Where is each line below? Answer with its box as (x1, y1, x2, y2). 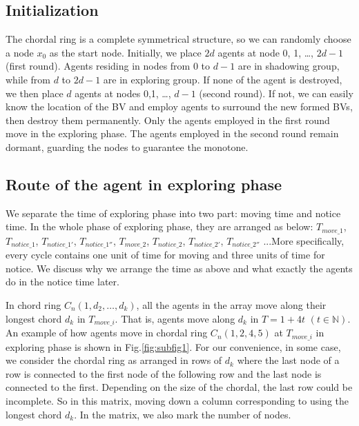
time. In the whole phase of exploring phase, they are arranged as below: (6, 219, 313, 234)
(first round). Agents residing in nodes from (6, 59, 191, 73)
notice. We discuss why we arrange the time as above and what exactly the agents (6, 261, 353, 275)
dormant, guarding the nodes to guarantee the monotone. (6, 139, 249, 154)
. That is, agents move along (115, 311, 235, 325)
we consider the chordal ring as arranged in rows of (6, 353, 222, 367)
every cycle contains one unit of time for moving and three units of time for (6, 247, 325, 262)
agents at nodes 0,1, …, (75, 85, 171, 100)
